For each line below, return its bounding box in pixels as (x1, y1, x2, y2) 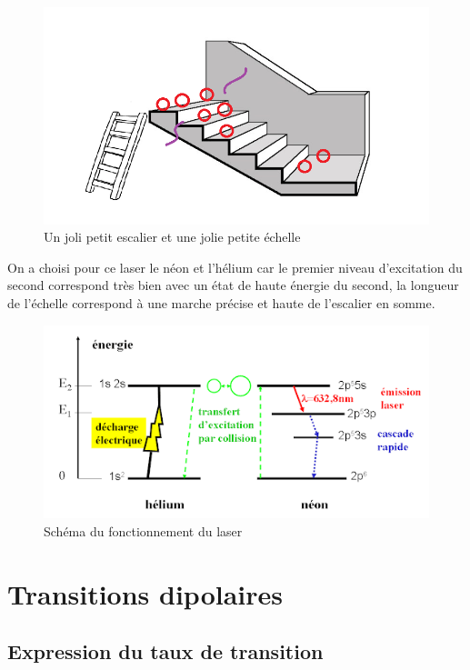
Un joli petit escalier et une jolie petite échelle (44, 227, 301, 246)
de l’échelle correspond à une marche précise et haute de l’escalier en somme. (7, 294, 435, 312)
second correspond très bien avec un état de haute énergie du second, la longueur (7, 275, 459, 295)
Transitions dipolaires (7, 575, 284, 612)
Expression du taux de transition (7, 637, 324, 665)
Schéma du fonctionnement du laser (44, 522, 243, 541)
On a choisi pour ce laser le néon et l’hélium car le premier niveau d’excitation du (7, 257, 463, 276)
